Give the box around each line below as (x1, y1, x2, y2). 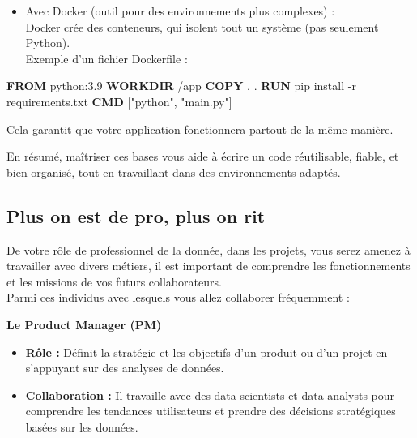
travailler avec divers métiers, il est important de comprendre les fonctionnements (6, 257, 411, 274)
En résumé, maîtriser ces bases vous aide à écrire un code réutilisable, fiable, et (6, 148, 399, 165)
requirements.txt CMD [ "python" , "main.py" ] (6, 92, 232, 109)
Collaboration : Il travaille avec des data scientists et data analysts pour (25, 386, 395, 403)
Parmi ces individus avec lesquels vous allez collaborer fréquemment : (6, 289, 350, 306)
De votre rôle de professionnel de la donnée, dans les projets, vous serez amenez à (6, 241, 411, 258)
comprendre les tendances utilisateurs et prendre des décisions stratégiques (25, 402, 396, 419)
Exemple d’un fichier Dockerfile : (25, 49, 188, 67)
